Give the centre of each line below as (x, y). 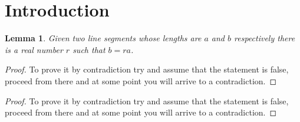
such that (89, 49)
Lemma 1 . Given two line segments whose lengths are (103, 38)
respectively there (265, 38)
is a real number (34, 49)
